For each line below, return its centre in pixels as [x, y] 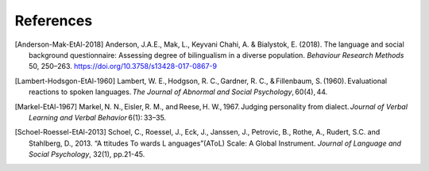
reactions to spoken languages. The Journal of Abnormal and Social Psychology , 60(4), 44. [178, 92]
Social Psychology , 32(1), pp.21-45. [87, 154]
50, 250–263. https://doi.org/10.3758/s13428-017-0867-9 [123, 66]
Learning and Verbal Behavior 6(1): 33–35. [98, 117]
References [54, 21]
